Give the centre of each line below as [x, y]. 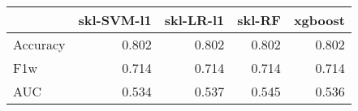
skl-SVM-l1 [115, 20]
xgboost [319, 20]
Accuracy [39, 44]
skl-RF [259, 20]
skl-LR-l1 [194, 20]
